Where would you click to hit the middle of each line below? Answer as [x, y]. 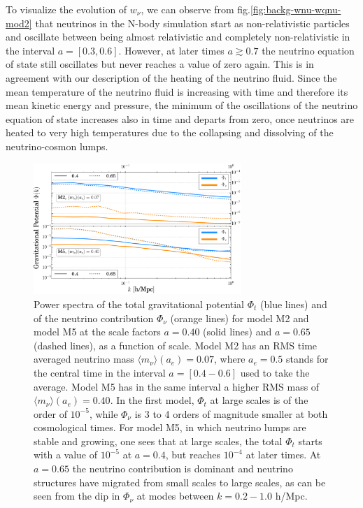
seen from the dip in [77, 496]
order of [50, 413]
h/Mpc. [291, 496]
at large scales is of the [259, 400]
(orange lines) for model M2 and [240, 318]
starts [310, 441]
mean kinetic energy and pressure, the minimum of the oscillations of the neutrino [182, 105]
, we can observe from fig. [195, 9]
